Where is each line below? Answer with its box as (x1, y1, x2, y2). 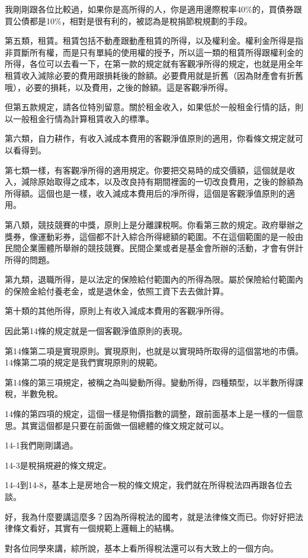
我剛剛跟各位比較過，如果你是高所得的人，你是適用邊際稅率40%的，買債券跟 (5, 3, 302, 15)
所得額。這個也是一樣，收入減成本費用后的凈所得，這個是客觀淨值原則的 (5, 187, 287, 199)
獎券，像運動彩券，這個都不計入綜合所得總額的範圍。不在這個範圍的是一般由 (5, 230, 303, 242)
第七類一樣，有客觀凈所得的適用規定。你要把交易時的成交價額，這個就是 (5, 163, 287, 176)
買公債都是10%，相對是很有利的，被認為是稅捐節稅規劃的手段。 (5, 14, 252, 27)
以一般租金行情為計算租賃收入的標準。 (5, 112, 154, 124)
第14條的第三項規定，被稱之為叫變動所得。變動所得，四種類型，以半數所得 (5, 376, 295, 388)
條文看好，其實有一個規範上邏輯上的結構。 (12, 522, 179, 534)
